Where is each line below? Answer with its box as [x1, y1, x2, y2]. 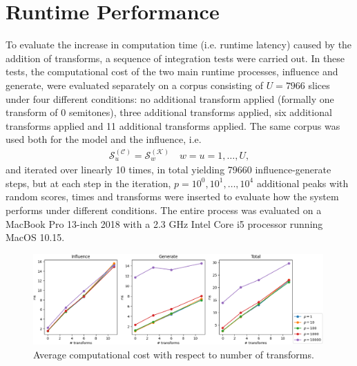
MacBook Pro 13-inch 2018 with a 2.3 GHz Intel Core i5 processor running [6, 216, 323, 231]
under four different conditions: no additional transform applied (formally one [6, 91, 334, 106]
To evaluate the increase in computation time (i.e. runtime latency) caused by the [6, 37, 352, 52]
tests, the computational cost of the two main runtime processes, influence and [6, 64, 338, 79]
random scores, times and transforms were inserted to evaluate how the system [6, 189, 339, 204]
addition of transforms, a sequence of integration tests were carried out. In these [6, 50, 345, 65]
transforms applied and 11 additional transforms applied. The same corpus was [6, 118, 340, 133]
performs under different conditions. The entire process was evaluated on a [6, 202, 322, 217]
